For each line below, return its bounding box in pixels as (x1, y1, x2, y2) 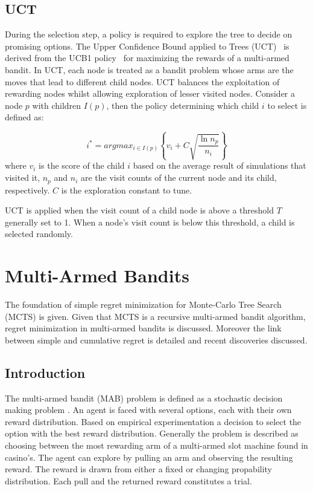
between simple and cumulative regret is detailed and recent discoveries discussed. (5, 333, 308, 346)
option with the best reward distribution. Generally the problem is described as (5, 427, 299, 440)
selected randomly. (5, 227, 73, 240)
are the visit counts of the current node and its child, (80, 171, 277, 184)
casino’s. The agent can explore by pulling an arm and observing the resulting (5, 450, 293, 463)
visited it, (5, 171, 40, 184)
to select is (267, 99, 307, 111)
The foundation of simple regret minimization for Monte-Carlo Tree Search (5, 298, 282, 310)
